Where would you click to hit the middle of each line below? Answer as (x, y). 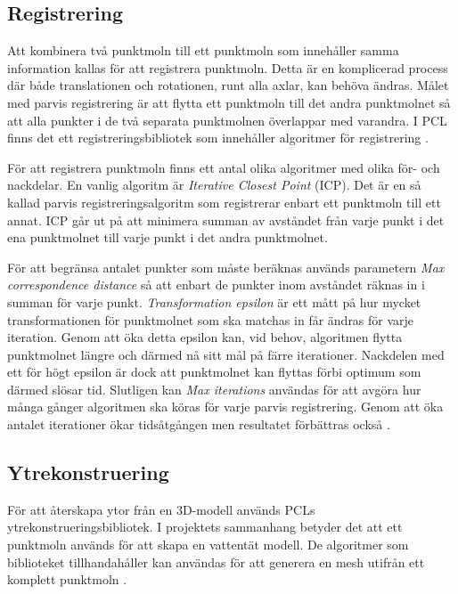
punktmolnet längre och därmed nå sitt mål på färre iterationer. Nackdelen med (226, 354)
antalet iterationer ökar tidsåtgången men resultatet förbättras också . (199, 424)
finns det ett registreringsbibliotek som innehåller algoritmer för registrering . (218, 138)
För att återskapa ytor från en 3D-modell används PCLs (161, 509)
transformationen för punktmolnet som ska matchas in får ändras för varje (211, 319)
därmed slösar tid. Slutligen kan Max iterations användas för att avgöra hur (214, 389)
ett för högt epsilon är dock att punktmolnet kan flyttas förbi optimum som (214, 372)
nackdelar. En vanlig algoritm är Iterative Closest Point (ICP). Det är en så (214, 185)
